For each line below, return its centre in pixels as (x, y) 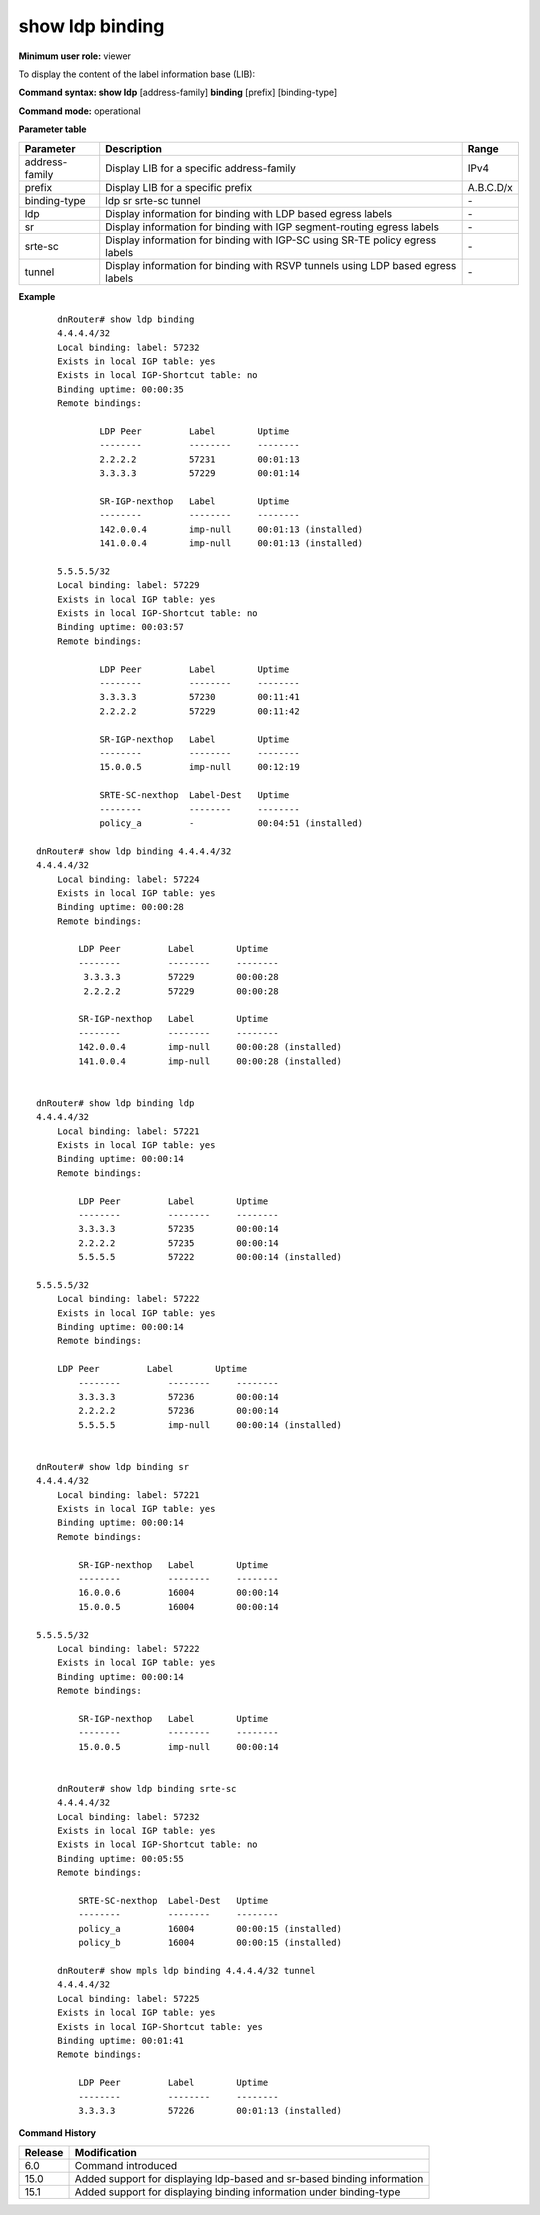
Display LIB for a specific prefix (179, 187)
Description (133, 148)
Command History (57, 2133)
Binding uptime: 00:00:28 (120, 907)
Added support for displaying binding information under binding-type (237, 2192)
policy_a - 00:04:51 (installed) (231, 823)
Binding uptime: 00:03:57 (120, 627)
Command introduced (126, 2165)
